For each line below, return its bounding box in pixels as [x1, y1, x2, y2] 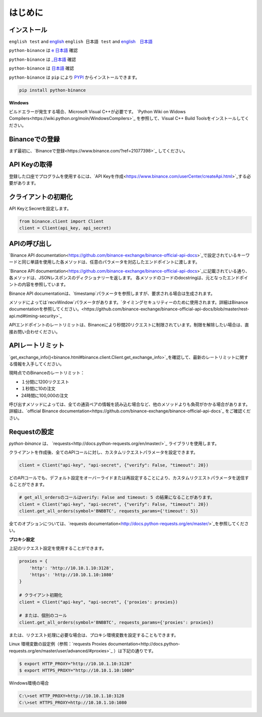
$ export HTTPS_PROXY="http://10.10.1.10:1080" [19, 667, 134, 673]
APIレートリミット [9, 341, 65, 350]
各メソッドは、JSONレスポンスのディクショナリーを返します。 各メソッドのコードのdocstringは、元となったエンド [9, 274, 240, 280]
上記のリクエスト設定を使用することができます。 [9, 546, 107, 551]
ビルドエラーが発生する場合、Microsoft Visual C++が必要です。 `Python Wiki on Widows [9, 108, 186, 114]
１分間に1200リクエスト [21, 379, 69, 385]
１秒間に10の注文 [21, 386, 56, 392]
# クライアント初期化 [19, 593, 63, 598]
